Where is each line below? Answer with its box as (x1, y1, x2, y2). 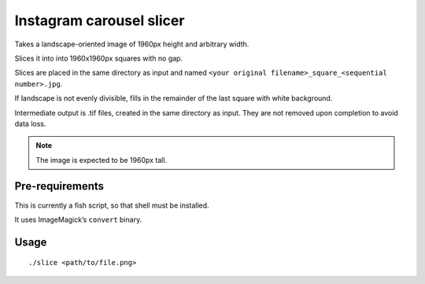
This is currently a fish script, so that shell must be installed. (14, 201, 209, 210)
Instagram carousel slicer (14, 12, 185, 29)
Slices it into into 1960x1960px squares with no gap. (14, 53, 183, 63)
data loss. (14, 119, 46, 128)
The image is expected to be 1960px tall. (35, 155, 168, 164)
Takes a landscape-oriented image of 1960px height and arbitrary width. (14, 39, 249, 49)
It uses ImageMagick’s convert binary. (14, 215, 142, 224)
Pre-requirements (14, 179, 105, 193)
